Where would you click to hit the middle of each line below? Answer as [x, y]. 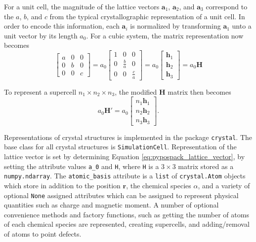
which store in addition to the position [62, 186]
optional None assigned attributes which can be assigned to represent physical [121, 195]
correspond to [227, 6]
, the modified [136, 91]
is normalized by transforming [175, 26]
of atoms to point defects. [43, 234]
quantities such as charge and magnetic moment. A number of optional [111, 205]
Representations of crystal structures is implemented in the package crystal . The [128, 137]
